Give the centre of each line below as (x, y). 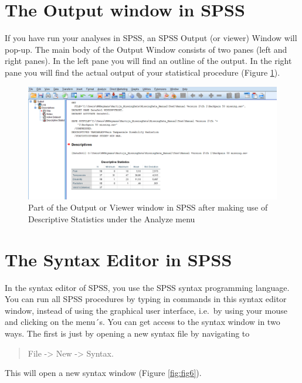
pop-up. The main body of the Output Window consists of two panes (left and (146, 49)
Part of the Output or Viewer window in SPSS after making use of (148, 207)
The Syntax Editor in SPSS (118, 259)
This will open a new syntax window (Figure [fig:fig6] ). (103, 373)
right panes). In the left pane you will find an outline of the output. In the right (148, 61)
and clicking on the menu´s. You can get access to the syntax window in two (142, 322)
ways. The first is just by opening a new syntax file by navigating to (127, 333)
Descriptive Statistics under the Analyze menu (112, 218)
